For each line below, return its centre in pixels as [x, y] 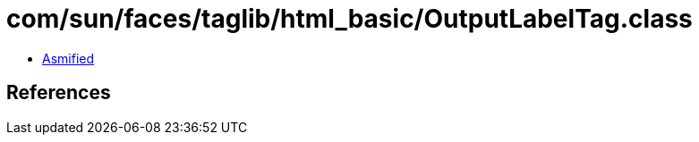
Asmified [68, 58]
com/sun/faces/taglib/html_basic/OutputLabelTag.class [349, 19]
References [59, 93]
